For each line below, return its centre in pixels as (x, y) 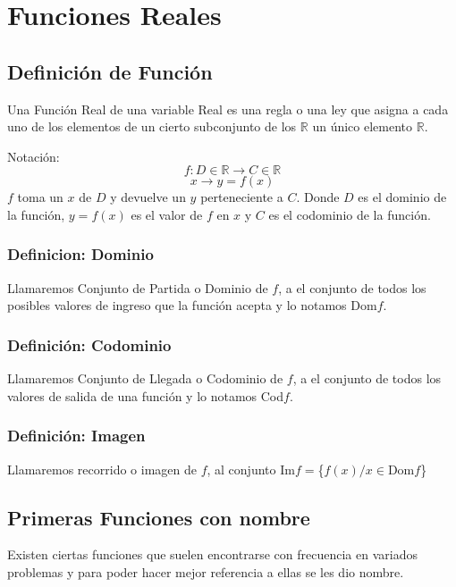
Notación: (34, 156)
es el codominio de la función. (350, 214)
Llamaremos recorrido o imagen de (102, 469)
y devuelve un (148, 197)
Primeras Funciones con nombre (159, 517)
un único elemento (363, 126)
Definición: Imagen (76, 436)
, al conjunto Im (251, 469)
